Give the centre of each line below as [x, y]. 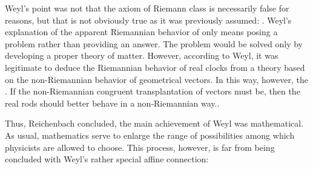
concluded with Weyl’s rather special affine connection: [107, 159]
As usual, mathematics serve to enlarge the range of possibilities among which [150, 135]
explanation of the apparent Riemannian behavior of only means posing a [141, 32]
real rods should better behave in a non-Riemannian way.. [112, 103]
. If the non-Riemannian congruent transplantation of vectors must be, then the [153, 91]
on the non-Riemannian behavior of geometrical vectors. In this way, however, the [156, 79]
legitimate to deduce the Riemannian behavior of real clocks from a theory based [155, 67]
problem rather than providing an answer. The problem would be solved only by [154, 43]
